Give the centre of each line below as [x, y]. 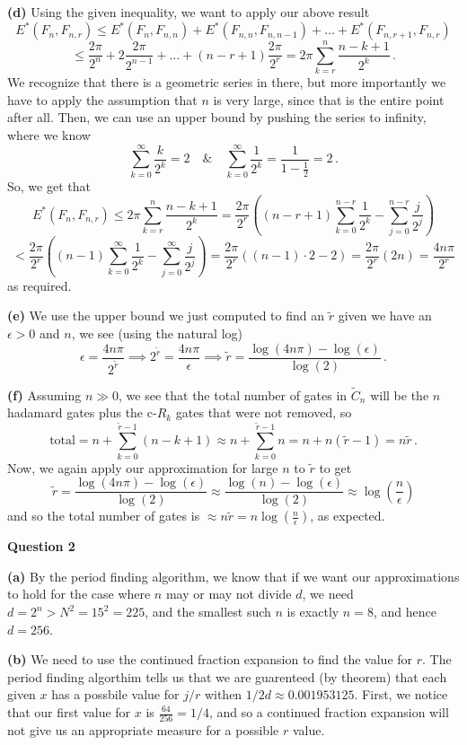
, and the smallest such [208, 612]
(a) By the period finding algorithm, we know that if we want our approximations [233, 576]
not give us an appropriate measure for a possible [143, 730]
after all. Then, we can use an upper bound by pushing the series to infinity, [217, 117]
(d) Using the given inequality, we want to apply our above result [189, 12]
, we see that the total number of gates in [233, 394]
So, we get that [49, 185]
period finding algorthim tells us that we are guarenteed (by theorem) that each [227, 676]
